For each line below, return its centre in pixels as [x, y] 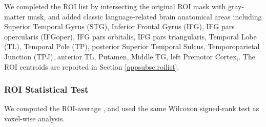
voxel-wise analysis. [35, 118]
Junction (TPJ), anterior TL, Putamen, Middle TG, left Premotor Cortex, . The [130, 56]
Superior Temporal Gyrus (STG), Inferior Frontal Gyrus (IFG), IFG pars [119, 26]
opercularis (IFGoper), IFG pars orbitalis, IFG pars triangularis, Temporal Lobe [130, 36]
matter [15, 16]
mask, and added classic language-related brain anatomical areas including [145, 16]
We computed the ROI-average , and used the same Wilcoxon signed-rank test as [132, 108]
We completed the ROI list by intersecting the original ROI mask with [115, 6]
